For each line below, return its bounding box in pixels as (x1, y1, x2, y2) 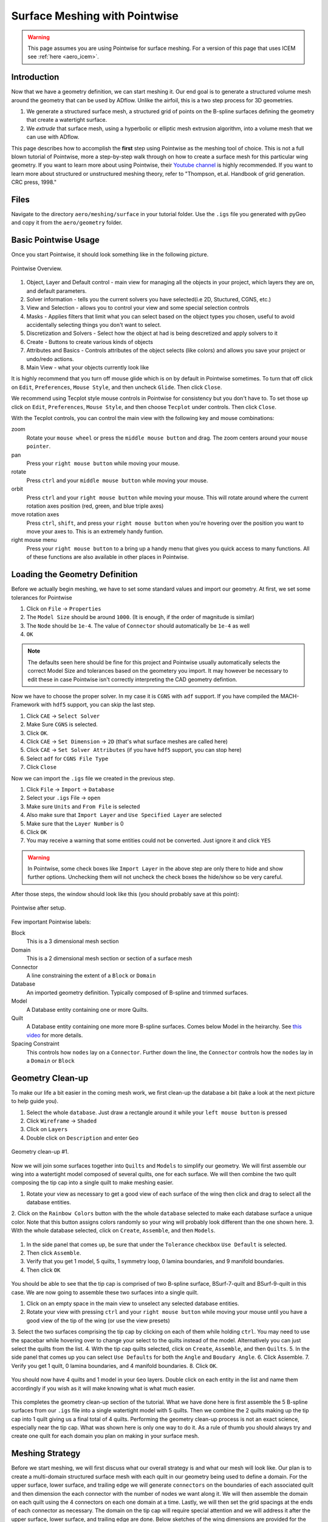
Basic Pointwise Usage (11, 235, 100, 245)
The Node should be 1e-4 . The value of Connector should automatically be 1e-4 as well (26, 622, 250, 629)
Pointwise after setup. (11, 904, 66, 911)
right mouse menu (11, 536, 57, 544)
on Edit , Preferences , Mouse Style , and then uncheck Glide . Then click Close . (11, 384, 222, 391)
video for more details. (26, 1031, 83, 1039)
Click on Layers (26, 1126, 68, 1133)
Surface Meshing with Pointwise (11, 9, 179, 23)
